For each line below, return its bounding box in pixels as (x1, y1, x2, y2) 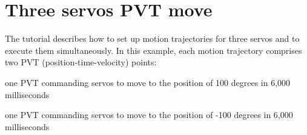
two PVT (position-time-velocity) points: (5, 56, 157, 68)
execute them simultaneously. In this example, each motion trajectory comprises (5, 44, 302, 56)
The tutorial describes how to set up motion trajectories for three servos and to (5, 32, 300, 45)
